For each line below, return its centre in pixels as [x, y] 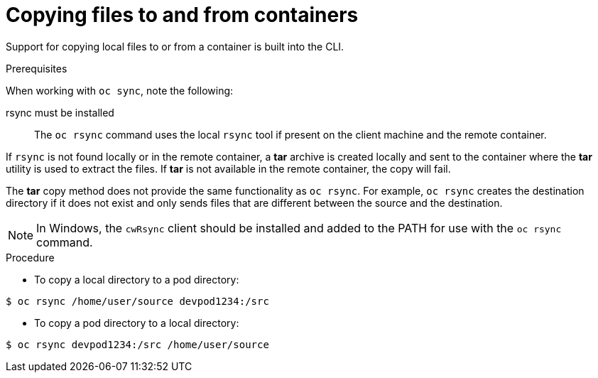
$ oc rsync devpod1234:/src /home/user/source [137, 344]
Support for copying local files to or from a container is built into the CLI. [175, 46]
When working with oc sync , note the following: [120, 90]
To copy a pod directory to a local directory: [137, 323]
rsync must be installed [60, 112]
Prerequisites [37, 68]
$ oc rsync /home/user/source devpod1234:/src [137, 301]
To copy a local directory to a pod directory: [137, 279]
